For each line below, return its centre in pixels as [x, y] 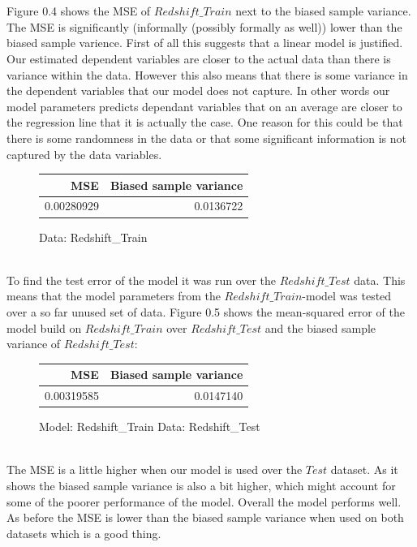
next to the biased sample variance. [323, 11]
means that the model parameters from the [114, 296]
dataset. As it [364, 469]
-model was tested [347, 296]
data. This [380, 280]
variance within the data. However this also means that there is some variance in [207, 74]
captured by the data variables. [84, 154]
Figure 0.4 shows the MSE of [79, 11]
